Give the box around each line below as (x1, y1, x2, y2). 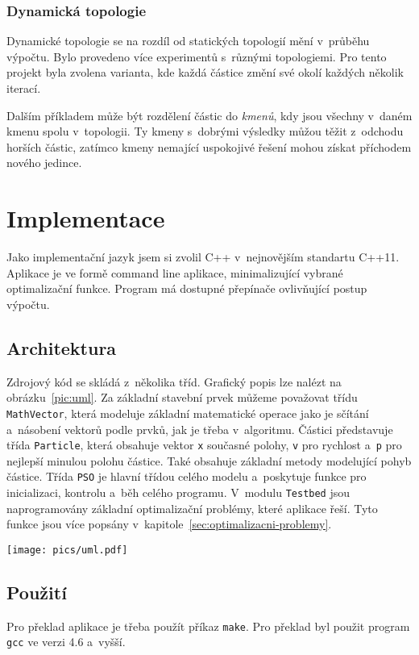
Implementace (6, 202, 165, 235)
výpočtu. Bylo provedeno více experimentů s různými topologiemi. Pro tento (6, 48, 387, 65)
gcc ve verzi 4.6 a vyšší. (6, 633, 126, 650)
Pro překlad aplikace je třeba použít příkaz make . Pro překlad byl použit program (6, 617, 410, 634)
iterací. (6, 80, 41, 96)
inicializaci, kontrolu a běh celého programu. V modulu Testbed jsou (6, 484, 351, 501)
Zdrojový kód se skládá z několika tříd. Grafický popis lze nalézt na (6, 373, 342, 390)
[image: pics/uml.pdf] (6, 544, 128, 556)
